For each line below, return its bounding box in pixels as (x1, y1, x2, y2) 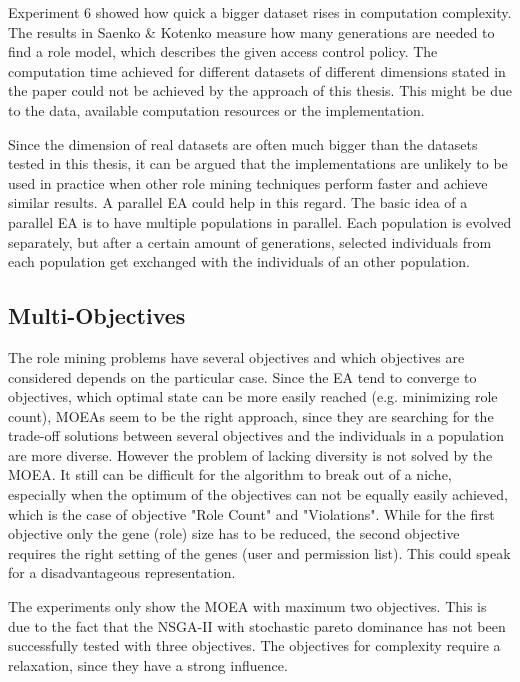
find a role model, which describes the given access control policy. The (8, 41, 438, 62)
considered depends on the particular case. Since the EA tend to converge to (8, 366, 477, 387)
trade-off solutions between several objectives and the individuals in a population (8, 425, 504, 446)
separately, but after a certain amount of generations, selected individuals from (8, 231, 492, 252)
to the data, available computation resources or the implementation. (8, 99, 425, 120)
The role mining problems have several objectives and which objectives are (8, 346, 465, 367)
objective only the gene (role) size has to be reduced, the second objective (8, 523, 460, 544)
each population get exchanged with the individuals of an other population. (8, 251, 470, 272)
